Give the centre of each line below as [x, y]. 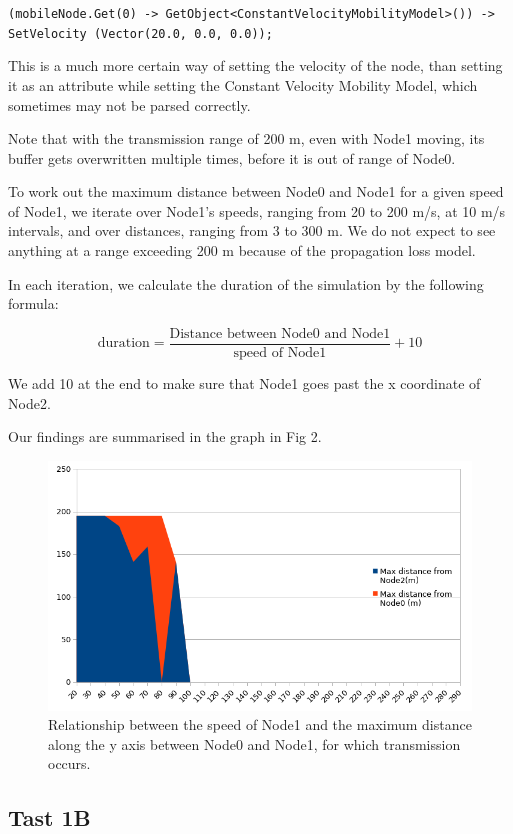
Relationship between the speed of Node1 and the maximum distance [260, 724]
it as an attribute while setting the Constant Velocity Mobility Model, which [243, 84]
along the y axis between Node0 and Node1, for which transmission [254, 743]
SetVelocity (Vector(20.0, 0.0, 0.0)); [140, 33]
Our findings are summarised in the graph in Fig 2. [165, 436]
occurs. [69, 763]
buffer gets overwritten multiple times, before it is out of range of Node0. [232, 157]
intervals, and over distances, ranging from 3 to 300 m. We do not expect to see [252, 230]
